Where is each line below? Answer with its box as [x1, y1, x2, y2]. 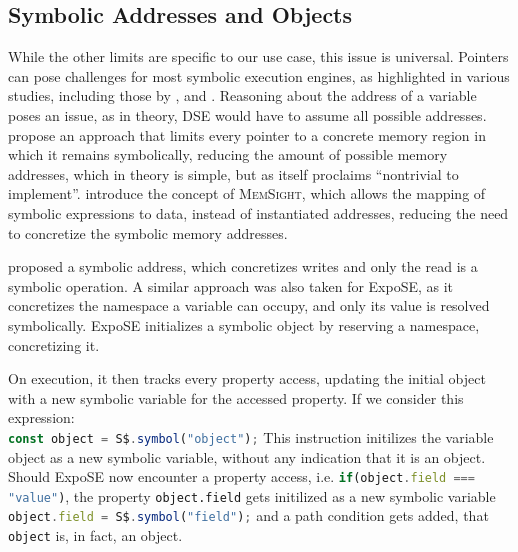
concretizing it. [8, 334, 100, 355]
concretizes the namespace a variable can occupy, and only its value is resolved [8, 295, 490, 316]
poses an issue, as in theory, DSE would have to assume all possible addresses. [8, 104, 487, 125]
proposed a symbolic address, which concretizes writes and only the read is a [8, 256, 478, 277]
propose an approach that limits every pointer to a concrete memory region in [8, 124, 486, 145]
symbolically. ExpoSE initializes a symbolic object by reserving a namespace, [8, 314, 480, 335]
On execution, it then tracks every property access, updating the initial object [8, 368, 486, 389]
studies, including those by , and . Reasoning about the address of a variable [8, 85, 477, 106]
